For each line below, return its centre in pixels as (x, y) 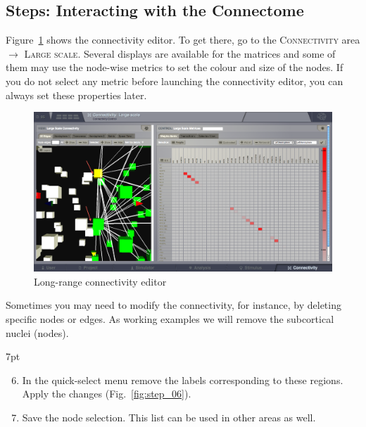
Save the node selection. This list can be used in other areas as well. (169, 418)
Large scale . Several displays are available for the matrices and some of (180, 53)
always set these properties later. (76, 95)
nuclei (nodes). (37, 332)
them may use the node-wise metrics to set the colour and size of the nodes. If (175, 67)
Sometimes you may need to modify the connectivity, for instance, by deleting (173, 305)
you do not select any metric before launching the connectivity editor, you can (175, 81)
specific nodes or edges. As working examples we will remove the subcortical (170, 319)
